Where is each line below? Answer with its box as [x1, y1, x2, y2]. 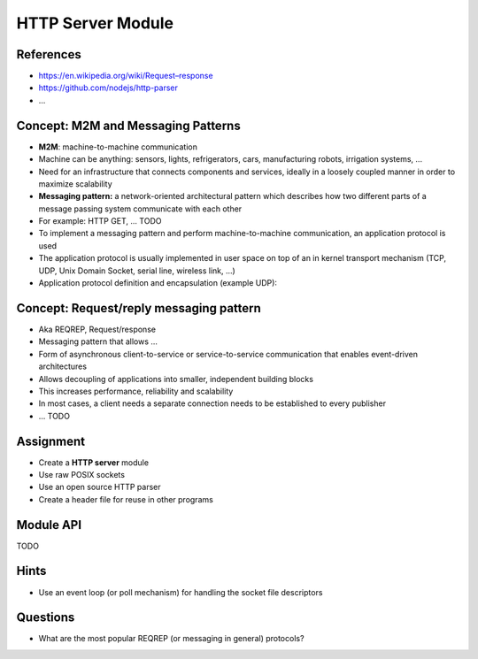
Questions [16, 610, 75, 625]
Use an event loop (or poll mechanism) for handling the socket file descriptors [38, 586, 323, 597]
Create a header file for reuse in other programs [38, 494, 214, 504]
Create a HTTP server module [38, 456, 150, 468]
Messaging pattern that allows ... [38, 336, 158, 347]
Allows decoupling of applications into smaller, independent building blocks [38, 373, 314, 384]
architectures [38, 361, 88, 372]
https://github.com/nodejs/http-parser [38, 82, 179, 93]
